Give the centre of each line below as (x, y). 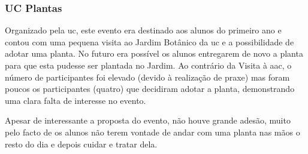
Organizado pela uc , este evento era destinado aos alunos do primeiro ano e (143, 30)
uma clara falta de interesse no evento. (76, 100)
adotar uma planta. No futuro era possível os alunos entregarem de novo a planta (154, 53)
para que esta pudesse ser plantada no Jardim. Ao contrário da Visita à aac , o (148, 65)
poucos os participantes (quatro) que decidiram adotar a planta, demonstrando (150, 89)
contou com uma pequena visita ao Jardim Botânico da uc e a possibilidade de (150, 41)
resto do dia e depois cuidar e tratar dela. (81, 144)
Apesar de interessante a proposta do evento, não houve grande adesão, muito (148, 120)
